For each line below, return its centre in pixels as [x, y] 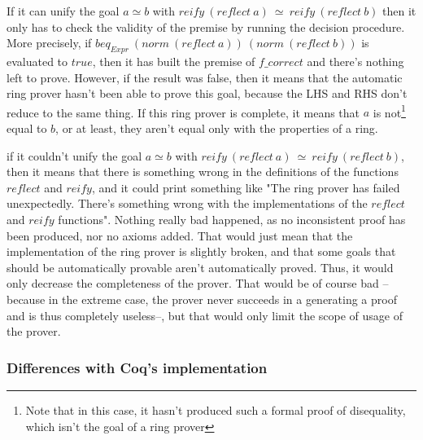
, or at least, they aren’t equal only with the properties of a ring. [217, 128]
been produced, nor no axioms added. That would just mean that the [180, 235]
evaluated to [37, 61]
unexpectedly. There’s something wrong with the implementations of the [187, 203]
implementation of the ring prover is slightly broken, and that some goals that [201, 251]
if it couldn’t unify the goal [74, 155]
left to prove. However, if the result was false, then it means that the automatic [205, 77]
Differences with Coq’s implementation [137, 367]
